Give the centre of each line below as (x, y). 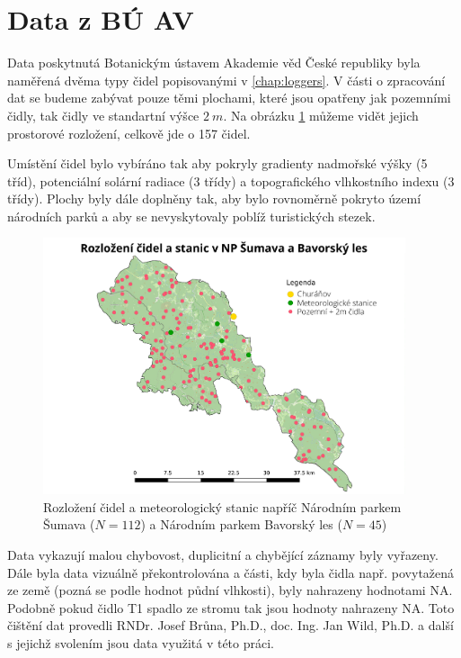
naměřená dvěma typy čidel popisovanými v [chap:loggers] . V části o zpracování (226, 80)
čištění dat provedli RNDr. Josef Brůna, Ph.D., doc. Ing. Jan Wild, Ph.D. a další (230, 625)
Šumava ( (69, 524)
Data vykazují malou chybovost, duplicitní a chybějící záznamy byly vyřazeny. (223, 554)
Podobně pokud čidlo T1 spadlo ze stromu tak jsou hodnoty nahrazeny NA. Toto (231, 607)
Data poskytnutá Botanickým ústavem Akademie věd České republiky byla (214, 63)
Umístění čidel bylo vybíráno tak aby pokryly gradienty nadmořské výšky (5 (217, 163)
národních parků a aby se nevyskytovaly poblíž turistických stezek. (191, 216)
